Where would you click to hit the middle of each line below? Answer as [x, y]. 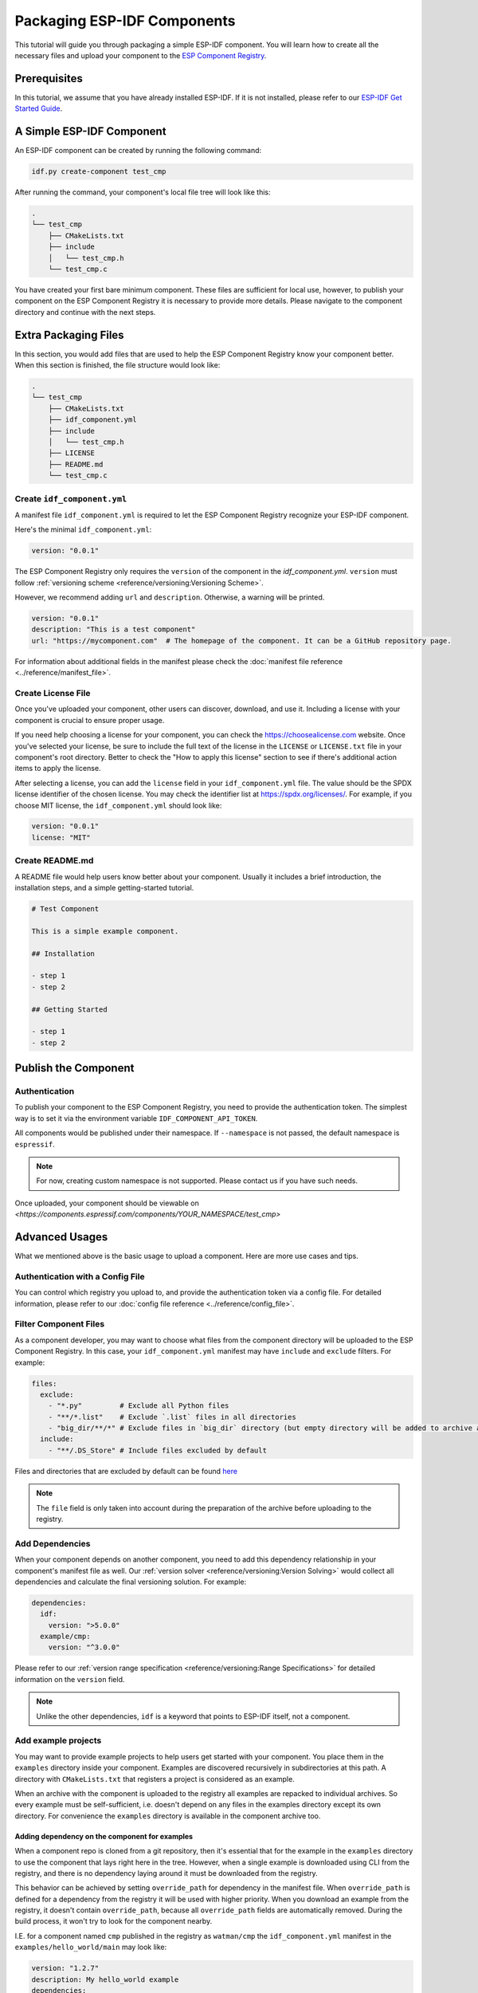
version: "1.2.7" [65, 1968]
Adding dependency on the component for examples [104, 1836]
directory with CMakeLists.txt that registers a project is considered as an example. [155, 1779]
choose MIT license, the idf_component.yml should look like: [118, 805]
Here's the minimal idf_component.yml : [83, 529]
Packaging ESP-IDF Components [125, 21]
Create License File [53, 693]
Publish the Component [74, 1068]
